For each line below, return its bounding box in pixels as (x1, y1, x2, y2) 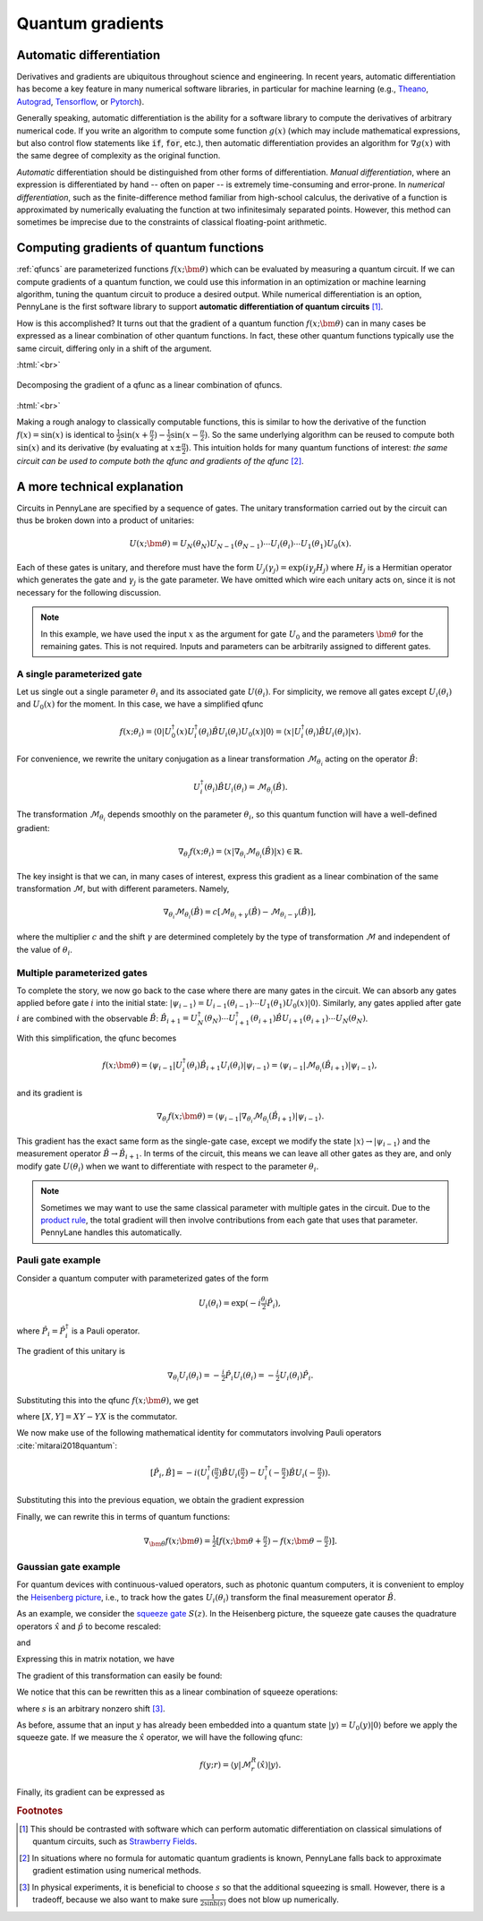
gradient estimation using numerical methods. (32, 1865, 201, 1876)
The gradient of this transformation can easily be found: (16, 1670, 223, 1681)
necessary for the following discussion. (16, 587, 162, 597)
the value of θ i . (16, 944, 73, 957)
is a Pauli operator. (72, 1325, 140, 1336)
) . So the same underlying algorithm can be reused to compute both (204, 429, 455, 440)
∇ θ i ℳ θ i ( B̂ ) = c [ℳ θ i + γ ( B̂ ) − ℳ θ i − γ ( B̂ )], (163, 907, 317, 921)
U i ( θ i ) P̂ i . (279, 1370, 314, 1383)
